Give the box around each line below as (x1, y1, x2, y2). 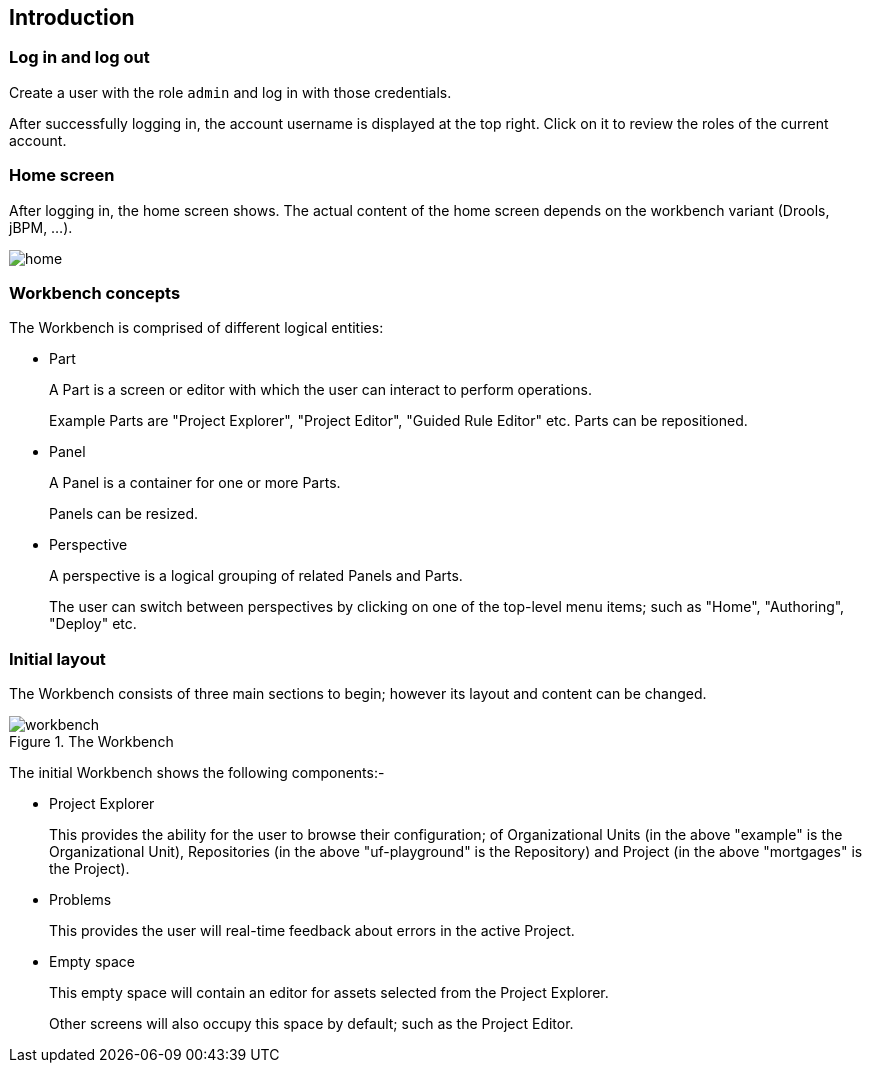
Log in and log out (9, 47, 150, 68)
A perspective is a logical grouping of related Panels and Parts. (49, 567, 463, 585)
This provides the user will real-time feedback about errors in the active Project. (49, 922, 575, 940)
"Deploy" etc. (49, 615, 137, 633)
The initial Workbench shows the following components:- (9, 764, 385, 782)
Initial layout (9, 648, 106, 669)
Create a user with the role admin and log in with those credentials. (9, 83, 452, 101)
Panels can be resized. (49, 505, 199, 523)
